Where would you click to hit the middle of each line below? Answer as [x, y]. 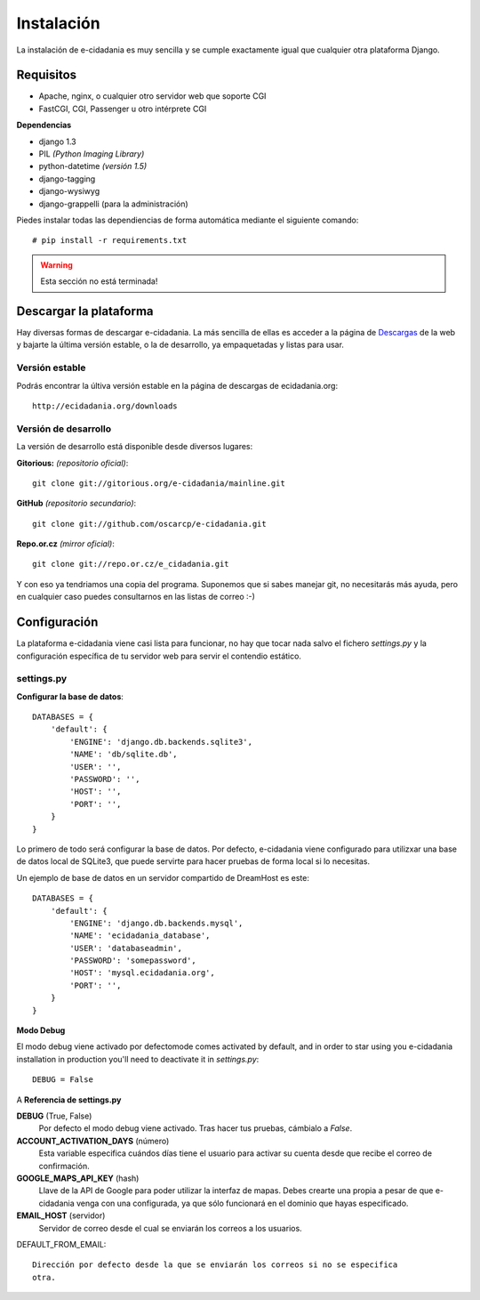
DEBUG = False [63, 1080]
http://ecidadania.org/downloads [105, 406]
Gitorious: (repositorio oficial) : [72, 463]
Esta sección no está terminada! [99, 281]
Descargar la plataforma [85, 311]
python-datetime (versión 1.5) [93, 166]
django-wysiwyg [69, 191]
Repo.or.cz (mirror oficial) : [65, 544]
